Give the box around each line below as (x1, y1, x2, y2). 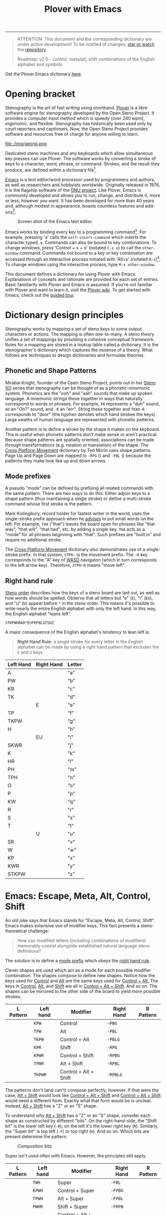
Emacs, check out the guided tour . (5, 292, 75, 298)
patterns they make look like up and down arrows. (5, 457, 107, 464)
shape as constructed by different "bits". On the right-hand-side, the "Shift (5, 1118, 157, 1124)
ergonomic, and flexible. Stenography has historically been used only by (5, 120, 152, 127)
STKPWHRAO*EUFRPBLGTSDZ (5, 620, 54, 625)
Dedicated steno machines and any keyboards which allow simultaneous (5, 150, 153, 157)
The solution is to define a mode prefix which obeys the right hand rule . (5, 958, 151, 964)
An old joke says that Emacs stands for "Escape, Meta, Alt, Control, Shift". (5, 918, 155, 924)
